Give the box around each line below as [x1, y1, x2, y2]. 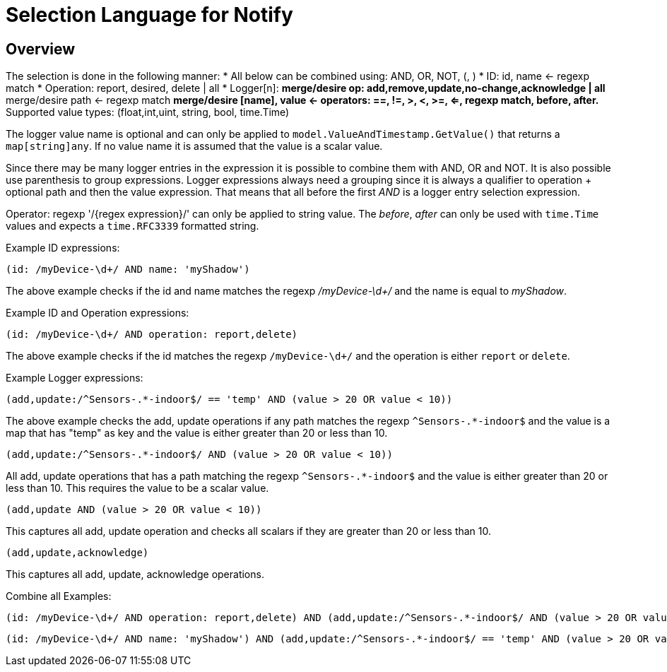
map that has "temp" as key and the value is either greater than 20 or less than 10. [6, 427, 388, 440]
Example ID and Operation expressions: [6, 307, 189, 319]
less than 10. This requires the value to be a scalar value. [6, 482, 269, 495]
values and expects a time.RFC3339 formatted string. [6, 220, 259, 232]
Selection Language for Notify [6, 3, 293, 27]
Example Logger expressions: [6, 372, 143, 384]
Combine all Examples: [6, 590, 112, 603]
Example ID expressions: [6, 242, 120, 254]
